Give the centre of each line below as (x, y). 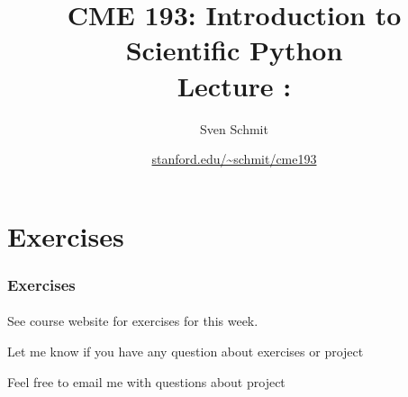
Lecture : (234, 85)
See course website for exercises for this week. (133, 321)
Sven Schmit (234, 128)
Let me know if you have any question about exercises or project (186, 351)
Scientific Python (234, 50)
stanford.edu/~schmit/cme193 (234, 159)
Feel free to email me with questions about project (146, 381)
